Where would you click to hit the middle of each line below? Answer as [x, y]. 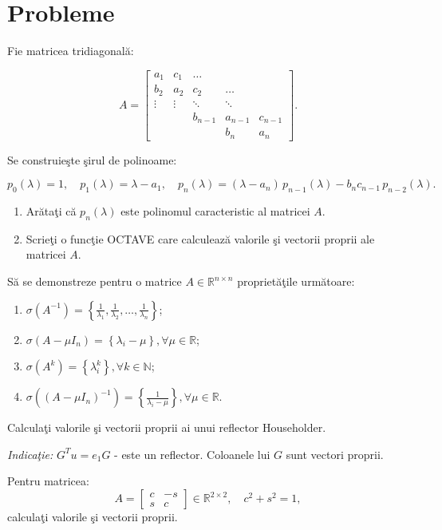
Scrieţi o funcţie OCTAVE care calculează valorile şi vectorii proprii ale [200, 238]
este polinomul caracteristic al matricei [215, 211]
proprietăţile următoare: [296, 281]
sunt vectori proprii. [335, 454]
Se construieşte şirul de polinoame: [92, 159]
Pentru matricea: [48, 481]
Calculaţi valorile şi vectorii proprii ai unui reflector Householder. [167, 427]
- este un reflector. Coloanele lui [192, 454]
